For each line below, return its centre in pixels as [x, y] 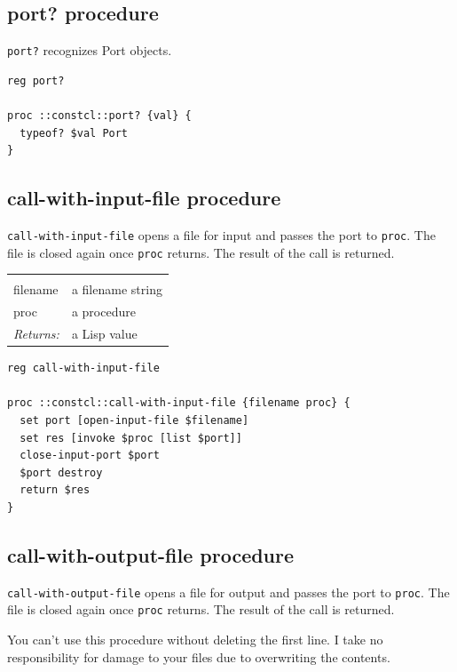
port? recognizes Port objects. [90, 50]
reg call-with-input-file [83, 368]
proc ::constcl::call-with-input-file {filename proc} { [179, 403]
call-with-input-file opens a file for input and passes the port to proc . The [221, 235]
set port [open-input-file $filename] [134, 420]
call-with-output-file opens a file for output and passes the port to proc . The [228, 592]
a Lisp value [104, 334]
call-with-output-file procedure [151, 554]
